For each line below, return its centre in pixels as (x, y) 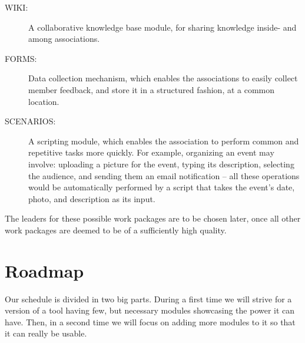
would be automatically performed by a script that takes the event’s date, (162, 187)
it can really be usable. (46, 333)
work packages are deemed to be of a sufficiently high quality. (116, 230)
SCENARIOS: (30, 121)
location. (44, 101)
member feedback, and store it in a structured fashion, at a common (152, 89)
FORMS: (21, 58)
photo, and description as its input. (92, 198)
